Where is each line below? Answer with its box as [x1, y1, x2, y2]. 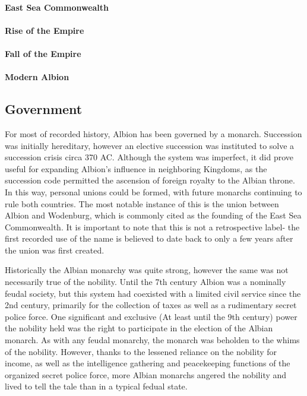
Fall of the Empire [5, 47, 81, 59]
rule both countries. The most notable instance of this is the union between [5, 197, 279, 210]
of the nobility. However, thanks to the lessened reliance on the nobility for [5, 345, 277, 357]
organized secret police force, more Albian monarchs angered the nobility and [5, 368, 287, 381]
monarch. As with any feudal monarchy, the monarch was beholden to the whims [5, 334, 300, 346]
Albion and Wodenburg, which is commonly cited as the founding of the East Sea [5, 209, 302, 221]
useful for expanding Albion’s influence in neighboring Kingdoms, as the [5, 162, 267, 175]
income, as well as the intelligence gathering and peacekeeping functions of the [5, 357, 290, 369]
